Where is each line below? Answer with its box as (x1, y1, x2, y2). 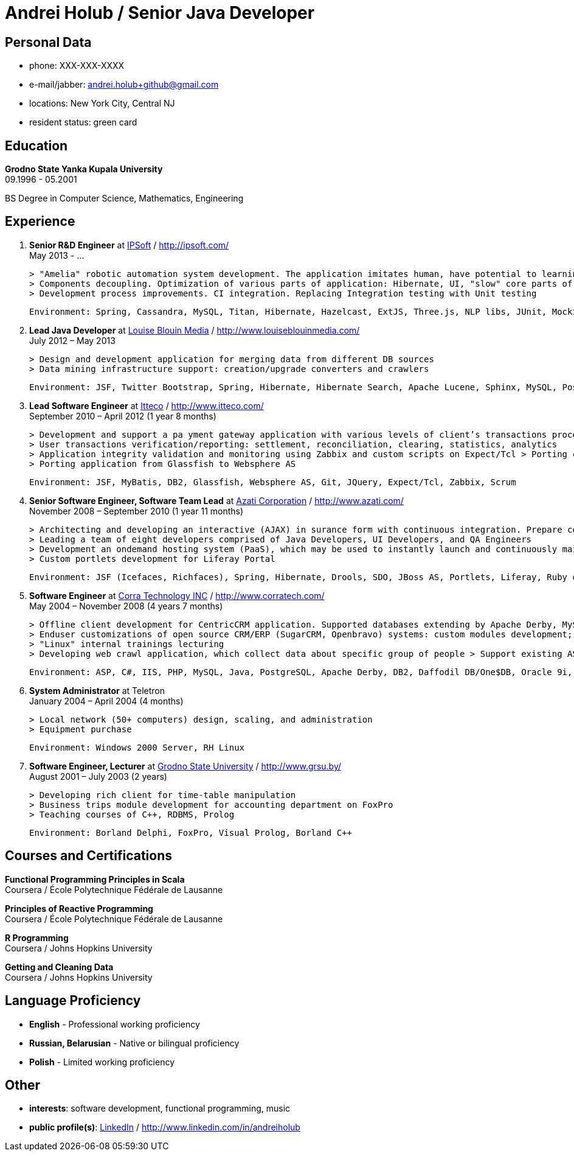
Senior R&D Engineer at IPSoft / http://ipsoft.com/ (29, 239, 229, 250)
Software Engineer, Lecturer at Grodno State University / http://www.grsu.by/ (29, 760, 342, 771)
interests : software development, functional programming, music (29, 1103, 291, 1114)
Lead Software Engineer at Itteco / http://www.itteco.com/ (29, 400, 264, 411)
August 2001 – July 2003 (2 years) (29, 771, 167, 782)
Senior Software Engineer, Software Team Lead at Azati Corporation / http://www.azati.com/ (29, 495, 404, 506)
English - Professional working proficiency (29, 1018, 200, 1029)
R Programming (5, 932, 69, 943)
